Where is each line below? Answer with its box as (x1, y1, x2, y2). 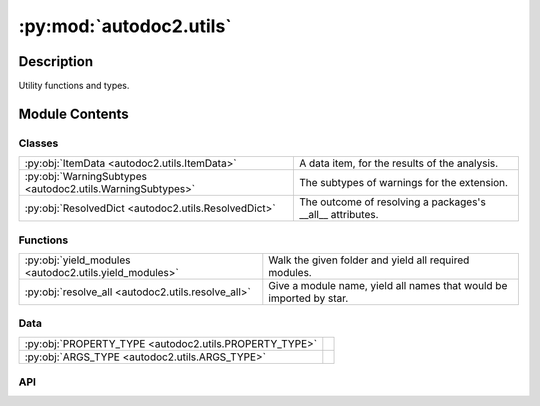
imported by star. (268, 291, 349, 305)
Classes (18, 136, 59, 150)
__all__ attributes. (298, 208, 379, 222)
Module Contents (18, 105, 129, 122)
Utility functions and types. (18, 80, 130, 92)
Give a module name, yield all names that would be (268, 278, 508, 292)
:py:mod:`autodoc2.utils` (18, 15, 232, 37)
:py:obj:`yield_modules (24, 253, 131, 267)
